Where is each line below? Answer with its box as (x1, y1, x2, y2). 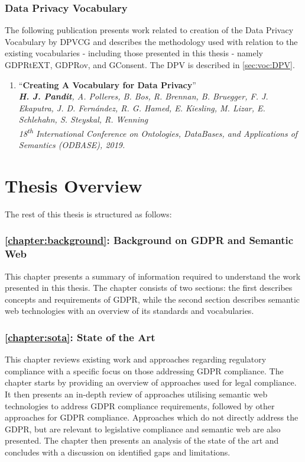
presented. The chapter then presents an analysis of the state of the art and (5, 434, 279, 447)
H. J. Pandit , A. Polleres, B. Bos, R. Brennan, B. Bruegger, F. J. (18, 90, 268, 102)
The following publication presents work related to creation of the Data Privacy (5, 24, 294, 36)
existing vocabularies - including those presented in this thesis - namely (5, 47, 263, 59)
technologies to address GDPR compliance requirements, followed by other (5, 399, 275, 412)
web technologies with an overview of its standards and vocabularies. (5, 304, 254, 317)
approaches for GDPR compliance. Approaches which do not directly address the (5, 411, 298, 423)
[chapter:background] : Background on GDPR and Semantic (5, 233, 294, 248)
